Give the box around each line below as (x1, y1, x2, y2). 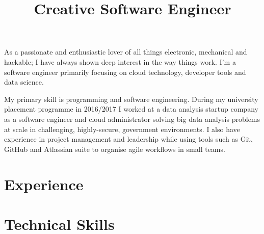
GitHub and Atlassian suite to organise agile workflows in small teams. (4, 143, 225, 154)
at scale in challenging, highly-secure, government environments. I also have (4, 123, 240, 134)
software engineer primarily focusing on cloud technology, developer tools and (4, 66, 246, 77)
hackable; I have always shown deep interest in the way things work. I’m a (4, 56, 236, 67)
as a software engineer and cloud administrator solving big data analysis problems (4, 113, 260, 124)
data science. (4, 76, 44, 87)
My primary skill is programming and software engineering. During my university (4, 93, 258, 104)
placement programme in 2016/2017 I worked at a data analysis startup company (4, 103, 258, 114)
